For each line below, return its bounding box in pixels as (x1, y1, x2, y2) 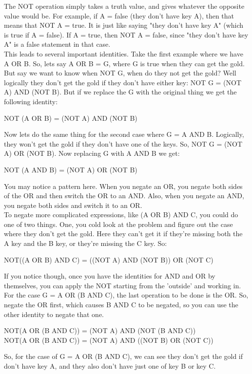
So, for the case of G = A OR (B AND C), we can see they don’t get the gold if (4, 351, 243, 361)
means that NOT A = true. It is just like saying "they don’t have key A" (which (4, 20, 244, 30)
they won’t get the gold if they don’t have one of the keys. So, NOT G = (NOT (4, 138, 242, 149)
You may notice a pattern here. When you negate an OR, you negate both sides (4, 181, 243, 191)
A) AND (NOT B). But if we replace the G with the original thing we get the (4, 87, 237, 97)
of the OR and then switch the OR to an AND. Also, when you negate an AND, (4, 190, 244, 201)
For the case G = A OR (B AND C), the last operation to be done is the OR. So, (4, 290, 249, 300)
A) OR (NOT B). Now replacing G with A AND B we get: (4, 148, 180, 158)
